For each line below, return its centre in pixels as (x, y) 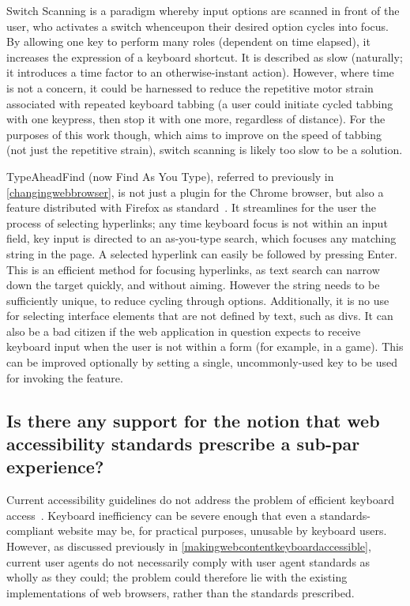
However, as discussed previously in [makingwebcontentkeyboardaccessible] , (189, 546)
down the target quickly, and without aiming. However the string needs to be (193, 285)
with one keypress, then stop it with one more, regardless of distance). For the (196, 119)
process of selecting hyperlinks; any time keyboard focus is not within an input (197, 222)
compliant (30, 531)
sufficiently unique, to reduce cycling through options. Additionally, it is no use (198, 300)
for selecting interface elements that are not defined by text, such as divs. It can (200, 316)
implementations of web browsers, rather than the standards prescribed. (181, 592)
